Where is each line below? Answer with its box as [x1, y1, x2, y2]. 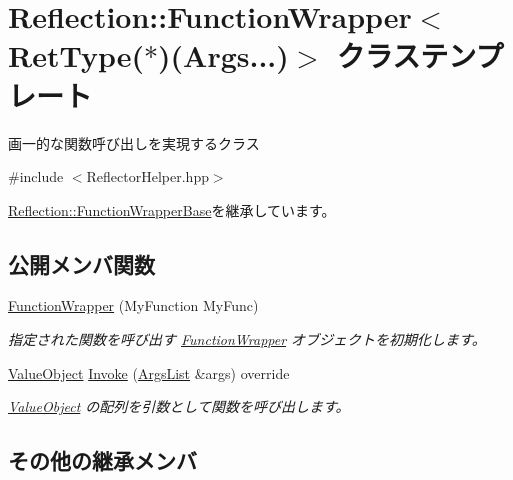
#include [8, 166, 64, 187]
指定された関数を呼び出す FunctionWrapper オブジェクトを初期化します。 [8, 329, 486, 350]
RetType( [8, 35, 144, 76]
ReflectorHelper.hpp [86, 166, 209, 187]
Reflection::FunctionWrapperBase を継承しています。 [8, 199, 336, 220]
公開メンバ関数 [8, 248, 155, 279]
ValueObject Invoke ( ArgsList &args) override [8, 362, 290, 383]
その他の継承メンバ [8, 445, 197, 476]
